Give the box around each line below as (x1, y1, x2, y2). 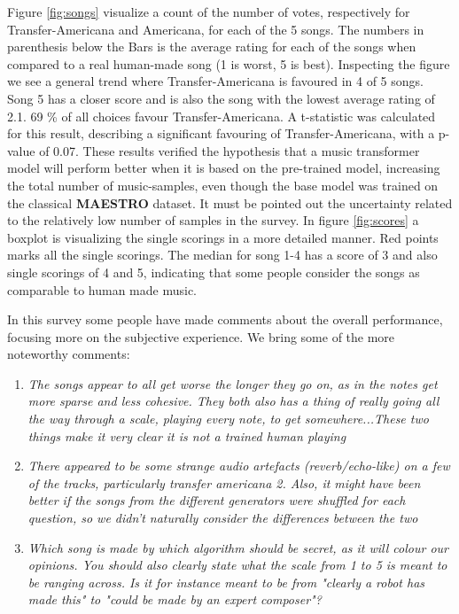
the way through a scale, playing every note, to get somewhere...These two (27, 409, 429, 428)
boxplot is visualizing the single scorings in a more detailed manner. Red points (7, 228, 439, 246)
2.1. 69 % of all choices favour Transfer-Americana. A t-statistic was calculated (7, 106, 436, 125)
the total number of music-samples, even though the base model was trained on (7, 175, 439, 194)
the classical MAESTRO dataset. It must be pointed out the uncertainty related (7, 193, 453, 212)
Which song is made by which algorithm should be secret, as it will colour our (27, 538, 449, 556)
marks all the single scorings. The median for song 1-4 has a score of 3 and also (7, 245, 438, 264)
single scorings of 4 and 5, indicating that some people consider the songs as (7, 262, 420, 281)
